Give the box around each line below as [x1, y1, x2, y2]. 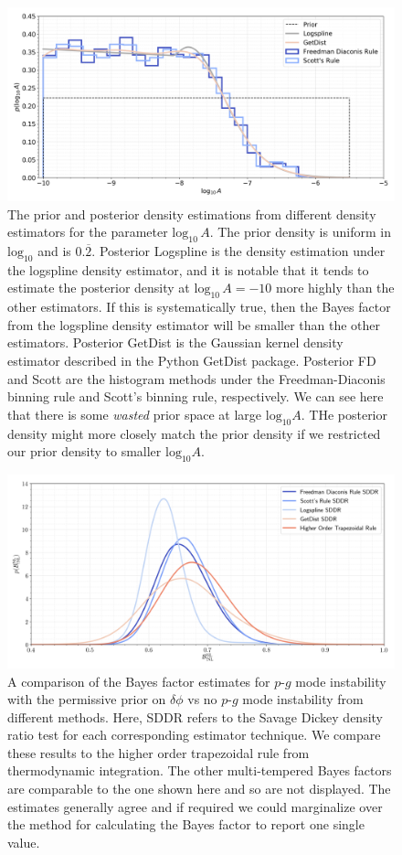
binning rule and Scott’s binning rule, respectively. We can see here [7, 387, 384, 406]
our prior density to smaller [7, 442, 162, 461]
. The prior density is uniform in [209, 222, 391, 241]
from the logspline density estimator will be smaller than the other [7, 315, 381, 334]
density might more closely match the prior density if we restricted [7, 423, 381, 443]
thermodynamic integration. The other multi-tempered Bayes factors [7, 761, 392, 780]
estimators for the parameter [7, 222, 168, 241]
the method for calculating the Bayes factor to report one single [7, 815, 365, 834]
